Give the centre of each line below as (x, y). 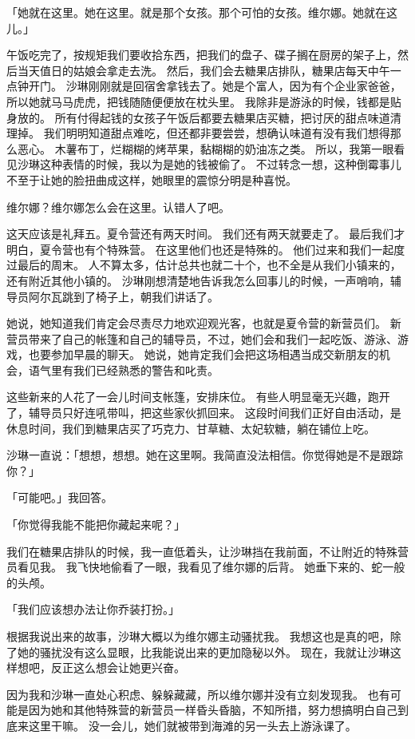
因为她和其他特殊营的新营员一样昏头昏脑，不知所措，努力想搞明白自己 (213, 710)
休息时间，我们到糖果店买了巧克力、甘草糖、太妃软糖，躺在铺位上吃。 (191, 428)
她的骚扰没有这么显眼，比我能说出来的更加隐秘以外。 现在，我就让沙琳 (204, 652)
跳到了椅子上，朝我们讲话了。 (140, 296)
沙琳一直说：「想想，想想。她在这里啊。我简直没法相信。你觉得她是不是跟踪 (205, 455)
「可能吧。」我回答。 (59, 497)
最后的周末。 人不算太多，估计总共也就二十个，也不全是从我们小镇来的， (209, 265)
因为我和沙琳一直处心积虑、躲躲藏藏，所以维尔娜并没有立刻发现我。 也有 (198, 694)
